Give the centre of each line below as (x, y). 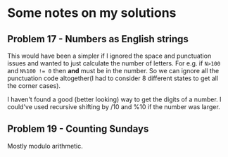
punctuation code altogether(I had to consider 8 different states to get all (113, 78)
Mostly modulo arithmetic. (45, 146)
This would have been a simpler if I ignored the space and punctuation (109, 56)
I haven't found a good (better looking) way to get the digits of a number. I (114, 99)
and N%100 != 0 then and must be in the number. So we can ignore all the (113, 71)
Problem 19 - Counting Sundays (78, 129)
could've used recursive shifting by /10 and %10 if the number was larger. (114, 107)
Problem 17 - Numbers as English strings (98, 39)
